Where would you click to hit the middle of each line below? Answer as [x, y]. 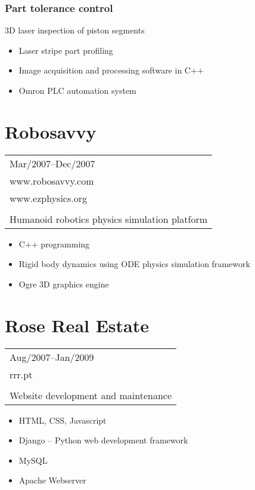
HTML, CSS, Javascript [63, 420]
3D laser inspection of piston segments [75, 30]
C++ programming [54, 244]
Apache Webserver [52, 480]
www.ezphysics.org [48, 198]
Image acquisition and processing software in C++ [111, 70]
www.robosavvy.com [52, 180]
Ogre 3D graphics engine [64, 284]
